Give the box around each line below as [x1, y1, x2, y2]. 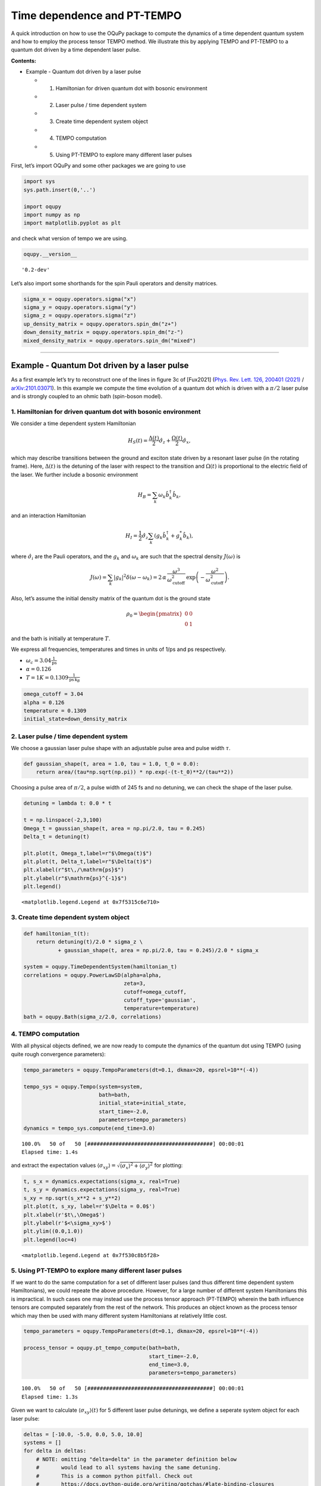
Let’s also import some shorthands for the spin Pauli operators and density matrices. [11, 279, 218, 287]
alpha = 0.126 [23, 699, 65, 706]
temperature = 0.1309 [23, 707, 87, 714]
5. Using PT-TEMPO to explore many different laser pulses [11, 1266, 182, 1274]
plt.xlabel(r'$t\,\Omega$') [23, 1211, 105, 1218]
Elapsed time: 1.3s [21, 1393, 78, 1400]
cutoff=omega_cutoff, [124, 988, 187, 995]
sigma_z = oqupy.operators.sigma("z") [23, 312, 137, 319]
